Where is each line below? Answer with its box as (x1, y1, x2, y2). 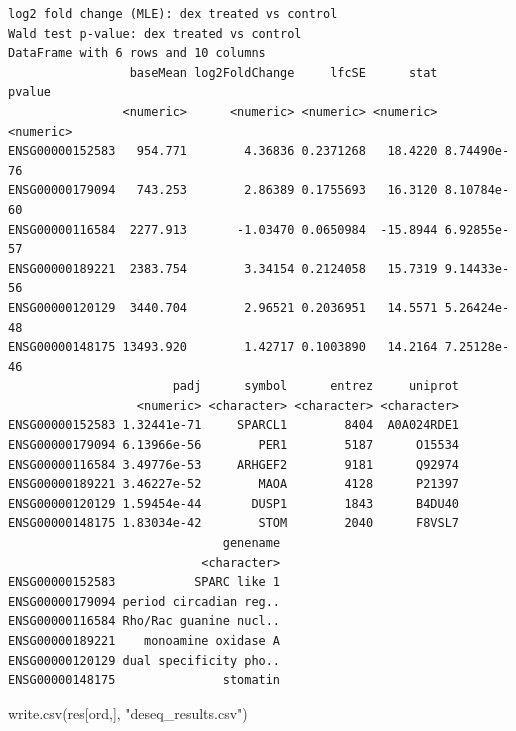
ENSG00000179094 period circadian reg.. (8, 594, 281, 609)
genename (222, 536, 281, 551)
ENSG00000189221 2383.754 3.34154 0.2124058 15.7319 (8, 261, 438, 276)
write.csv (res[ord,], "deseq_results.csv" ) (8, 702, 248, 723)
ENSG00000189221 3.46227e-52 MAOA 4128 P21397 (8, 477, 460, 492)
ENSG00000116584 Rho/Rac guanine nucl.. (8, 614, 281, 629)
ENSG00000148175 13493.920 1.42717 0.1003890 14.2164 (8, 340, 438, 355)
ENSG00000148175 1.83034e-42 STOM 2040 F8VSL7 (8, 516, 460, 531)
